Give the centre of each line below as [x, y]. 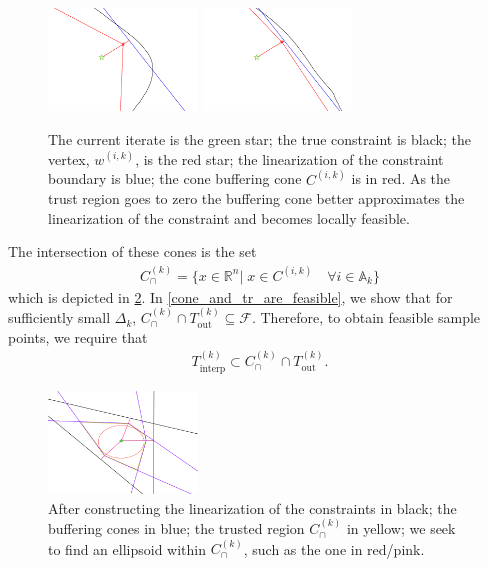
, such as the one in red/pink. [334, 548]
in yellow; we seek [401, 528]
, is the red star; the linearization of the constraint [289, 158]
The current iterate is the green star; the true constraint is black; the [259, 139]
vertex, [69, 158]
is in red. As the [401, 178]
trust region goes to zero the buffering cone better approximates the [256, 198]
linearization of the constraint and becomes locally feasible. [229, 217]
